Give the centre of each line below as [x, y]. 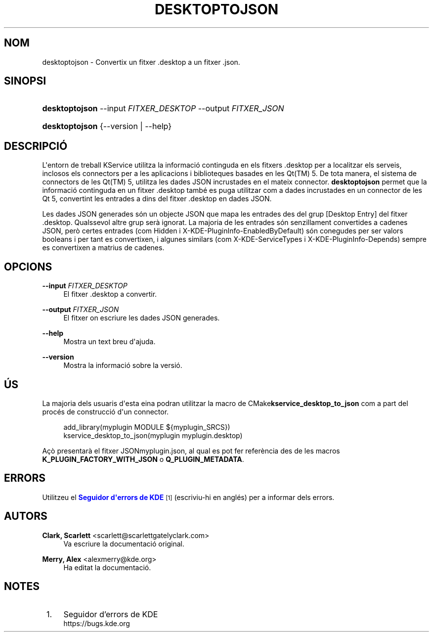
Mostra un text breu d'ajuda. [109, 342]
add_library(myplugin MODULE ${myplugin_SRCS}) [147, 427]
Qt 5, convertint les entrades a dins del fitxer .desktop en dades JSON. [157, 199]
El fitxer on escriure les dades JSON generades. [142, 318]
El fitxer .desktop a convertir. [110, 294]
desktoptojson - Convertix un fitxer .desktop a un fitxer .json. [141, 62]
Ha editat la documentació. [107, 567]
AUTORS [26, 516]
